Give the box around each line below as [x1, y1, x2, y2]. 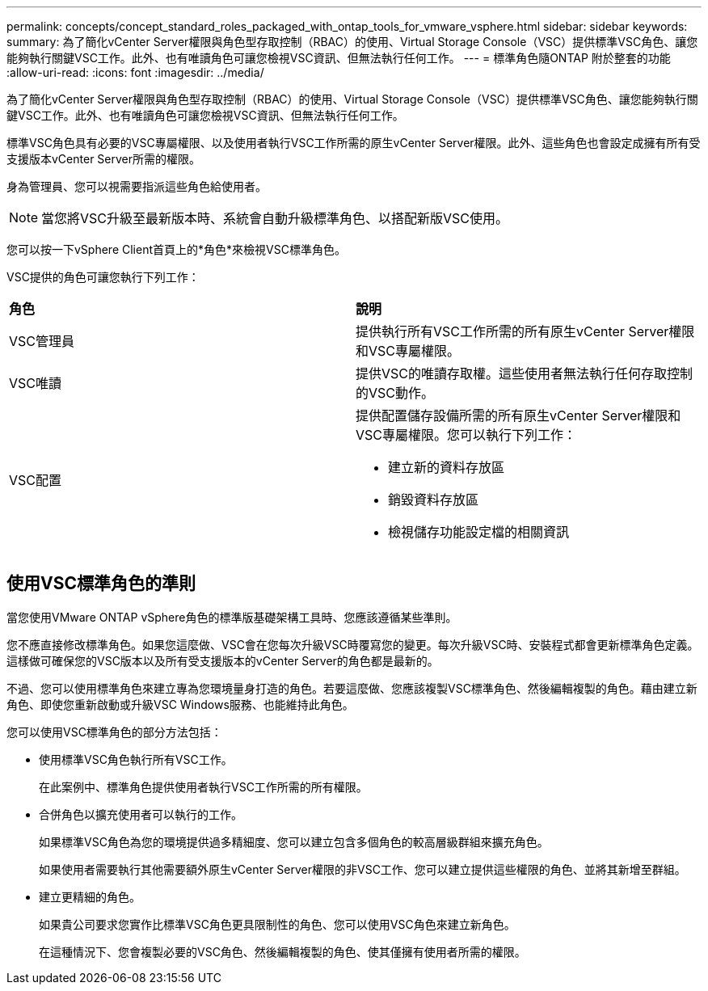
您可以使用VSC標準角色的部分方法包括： [6, 724, 222, 739]
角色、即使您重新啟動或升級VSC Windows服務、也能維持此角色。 [6, 697, 354, 711]
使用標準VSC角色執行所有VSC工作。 [39, 752, 233, 766]
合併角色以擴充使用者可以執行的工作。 [39, 807, 242, 821]
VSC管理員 [9, 333, 74, 349]
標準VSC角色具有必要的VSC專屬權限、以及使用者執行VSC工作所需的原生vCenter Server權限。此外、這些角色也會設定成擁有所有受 [6, 136, 701, 150]
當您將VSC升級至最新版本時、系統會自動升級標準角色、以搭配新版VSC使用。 [41, 210, 509, 226]
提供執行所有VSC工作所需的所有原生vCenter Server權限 [356, 323, 695, 339]
